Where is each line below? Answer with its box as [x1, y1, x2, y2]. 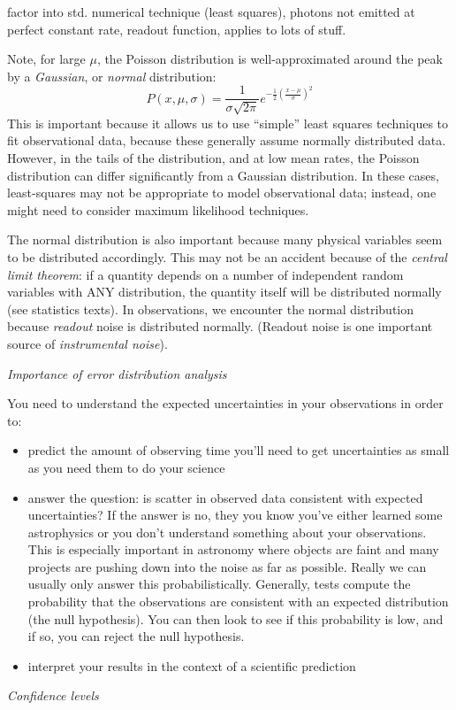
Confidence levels [7, 686, 99, 705]
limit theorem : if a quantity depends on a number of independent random [7, 265, 404, 283]
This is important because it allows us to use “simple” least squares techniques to [7, 113, 449, 132]
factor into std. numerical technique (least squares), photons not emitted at [7, 3, 415, 20]
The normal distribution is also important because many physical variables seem [7, 230, 443, 249]
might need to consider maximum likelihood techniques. [7, 200, 309, 219]
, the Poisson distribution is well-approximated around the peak [96, 50, 443, 68]
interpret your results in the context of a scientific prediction [27, 656, 356, 675]
